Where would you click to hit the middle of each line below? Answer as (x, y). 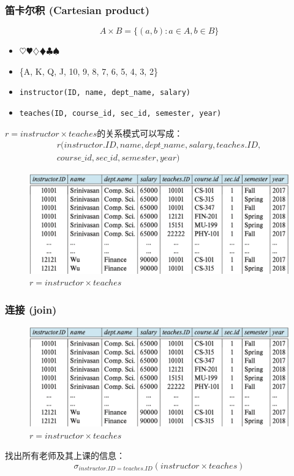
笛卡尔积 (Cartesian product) (77, 9)
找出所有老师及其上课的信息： (65, 455)
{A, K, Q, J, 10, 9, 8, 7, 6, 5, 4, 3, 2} (89, 71)
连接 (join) (31, 309)
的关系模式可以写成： (140, 133)
